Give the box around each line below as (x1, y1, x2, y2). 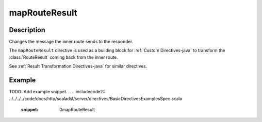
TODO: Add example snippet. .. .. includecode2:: (9, 89, 106, 95)
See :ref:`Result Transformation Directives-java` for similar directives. (9, 63, 147, 69)
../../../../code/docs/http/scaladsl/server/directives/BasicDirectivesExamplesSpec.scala (9, 95, 182, 102)
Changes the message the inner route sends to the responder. (9, 39, 133, 45)
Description (9, 26, 46, 34)
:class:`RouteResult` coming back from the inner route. (9, 54, 118, 60)
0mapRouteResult (59, 106, 95, 112)
